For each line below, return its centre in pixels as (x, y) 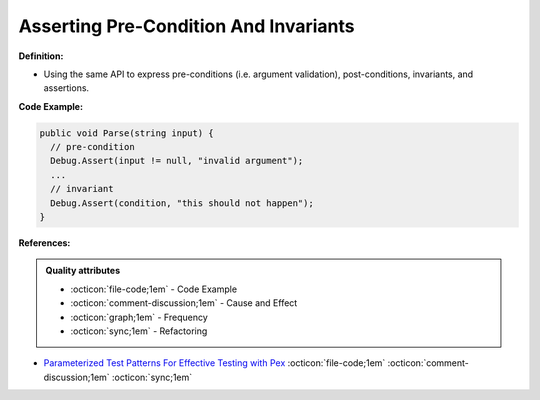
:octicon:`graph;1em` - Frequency (139, 317)
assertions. (66, 88)
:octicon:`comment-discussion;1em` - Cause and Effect (184, 303)
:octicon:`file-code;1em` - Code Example (154, 289)
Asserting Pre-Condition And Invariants (186, 26)
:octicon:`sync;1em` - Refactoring (139, 331)
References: (44, 243)
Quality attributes (82, 271)
